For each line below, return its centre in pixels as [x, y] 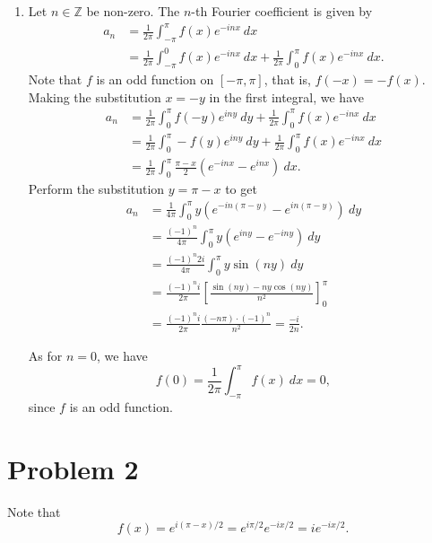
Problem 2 [73, 468]
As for [45, 356]
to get [241, 188]
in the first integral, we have [286, 96]
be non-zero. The [133, 11]
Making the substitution [95, 96]
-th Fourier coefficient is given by [282, 11]
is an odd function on [155, 79]
